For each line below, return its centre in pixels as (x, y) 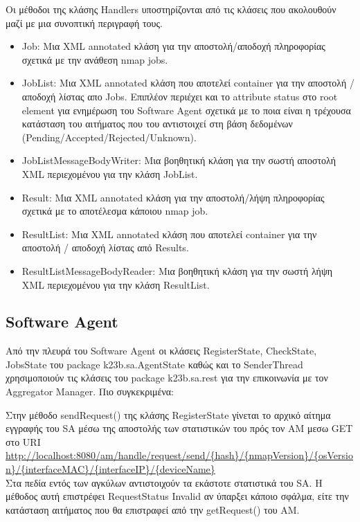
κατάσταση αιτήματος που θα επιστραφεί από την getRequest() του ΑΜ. (153, 509)
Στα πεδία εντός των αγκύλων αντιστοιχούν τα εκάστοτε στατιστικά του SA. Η (164, 482)
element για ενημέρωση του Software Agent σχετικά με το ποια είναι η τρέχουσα (186, 110)
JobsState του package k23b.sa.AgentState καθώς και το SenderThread (154, 364)
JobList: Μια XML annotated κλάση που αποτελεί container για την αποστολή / (188, 83)
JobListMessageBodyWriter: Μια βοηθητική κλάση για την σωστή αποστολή (179, 160)
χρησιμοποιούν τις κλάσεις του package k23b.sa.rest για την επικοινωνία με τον (167, 378)
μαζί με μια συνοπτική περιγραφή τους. (84, 22)
